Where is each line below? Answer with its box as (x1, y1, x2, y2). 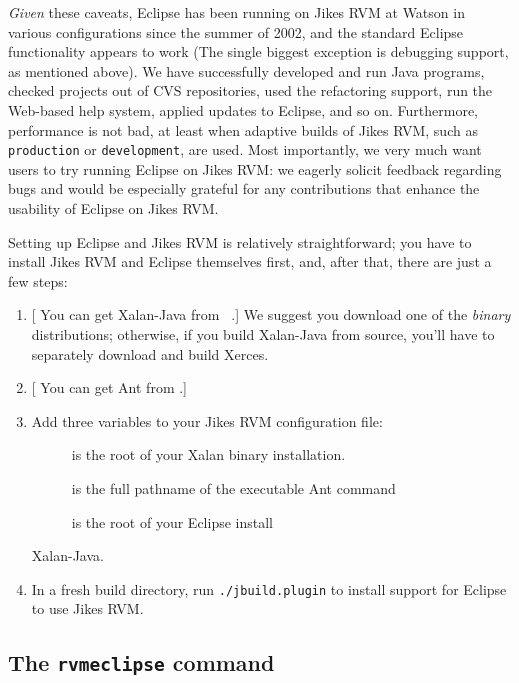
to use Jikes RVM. (31, 598, 144, 619)
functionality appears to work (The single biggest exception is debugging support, (8, 41, 509, 62)
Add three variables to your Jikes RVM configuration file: (31, 410, 383, 431)
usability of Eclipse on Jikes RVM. (8, 198, 219, 218)
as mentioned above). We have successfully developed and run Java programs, (8, 60, 485, 81)
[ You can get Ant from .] (31, 377, 188, 398)
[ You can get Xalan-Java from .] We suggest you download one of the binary (31, 304, 511, 325)
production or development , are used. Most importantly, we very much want (8, 139, 482, 160)
